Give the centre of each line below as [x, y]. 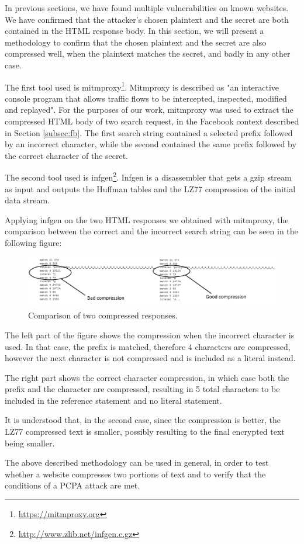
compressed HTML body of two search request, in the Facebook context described [152, 121]
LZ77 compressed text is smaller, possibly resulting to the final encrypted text [145, 432]
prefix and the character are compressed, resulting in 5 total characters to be [142, 389]
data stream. [27, 200]
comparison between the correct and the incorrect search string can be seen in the [151, 231]
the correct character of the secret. [67, 155]
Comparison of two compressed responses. [103, 315]
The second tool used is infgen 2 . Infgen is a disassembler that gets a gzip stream [148, 176]
